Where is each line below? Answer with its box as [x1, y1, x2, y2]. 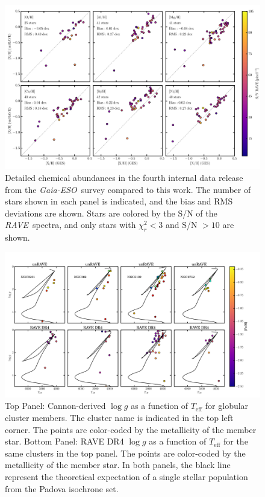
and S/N [165, 218, 198, 231]
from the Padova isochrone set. [5, 482, 119, 495]
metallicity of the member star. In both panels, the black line [5, 458, 231, 471]
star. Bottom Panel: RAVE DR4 [5, 435, 124, 448]
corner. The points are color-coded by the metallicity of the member [5, 423, 257, 435]
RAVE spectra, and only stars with [5, 218, 136, 231]
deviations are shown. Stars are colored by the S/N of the [5, 206, 217, 219]
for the [223, 435, 248, 448]
